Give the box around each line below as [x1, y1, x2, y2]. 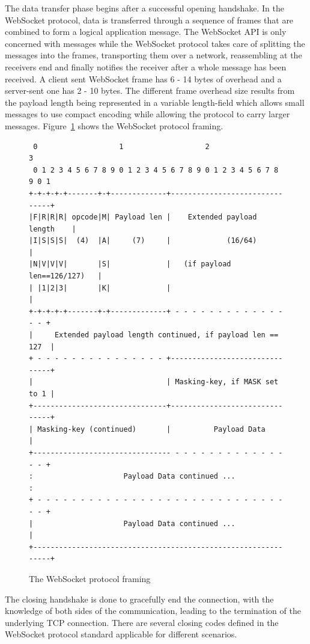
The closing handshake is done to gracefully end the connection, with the [5, 592, 274, 605]
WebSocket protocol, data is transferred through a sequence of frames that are [5, 13, 294, 26]
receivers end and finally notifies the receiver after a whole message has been [5, 60, 287, 73]
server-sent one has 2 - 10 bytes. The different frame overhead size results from [5, 84, 295, 97]
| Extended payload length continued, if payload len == [29, 331, 279, 340]
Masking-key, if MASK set [175, 378, 279, 387]
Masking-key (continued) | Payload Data [37, 425, 266, 434]
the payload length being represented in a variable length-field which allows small [5, 96, 305, 108]
